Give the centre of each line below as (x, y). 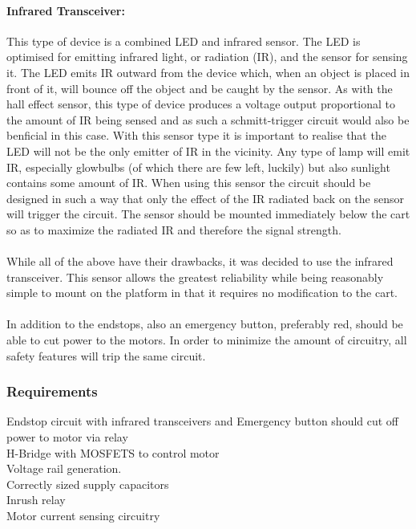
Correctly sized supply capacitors (88, 484)
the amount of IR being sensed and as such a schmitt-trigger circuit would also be (208, 119)
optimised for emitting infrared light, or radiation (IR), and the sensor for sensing (207, 57)
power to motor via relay (67, 437)
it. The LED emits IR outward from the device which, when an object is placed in (208, 72)
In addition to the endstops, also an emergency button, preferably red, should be (205, 324)
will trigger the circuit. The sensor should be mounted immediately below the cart (208, 214)
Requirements (52, 391)
